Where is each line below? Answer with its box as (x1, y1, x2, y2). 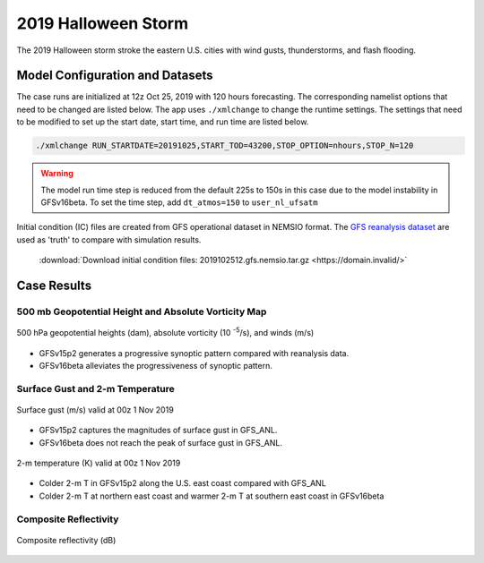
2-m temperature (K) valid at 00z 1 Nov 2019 (16, 457, 181, 469)
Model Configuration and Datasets (16, 68, 214, 83)
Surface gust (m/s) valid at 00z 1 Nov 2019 (16, 404, 174, 415)
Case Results (16, 277, 92, 293)
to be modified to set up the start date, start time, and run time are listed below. (16, 116, 309, 127)
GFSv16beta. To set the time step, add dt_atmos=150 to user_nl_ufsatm (40, 197, 318, 208)
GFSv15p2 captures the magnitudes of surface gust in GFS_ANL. (39, 425, 278, 436)
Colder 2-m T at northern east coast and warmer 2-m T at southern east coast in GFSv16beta (39, 490, 385, 501)
